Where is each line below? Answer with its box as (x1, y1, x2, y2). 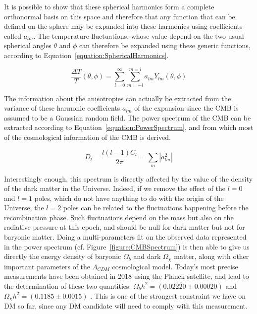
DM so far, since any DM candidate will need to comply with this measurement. (4, 300, 248, 311)
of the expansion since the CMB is (134, 103, 239, 113)
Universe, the (4, 202, 44, 213)
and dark (133, 251, 161, 261)
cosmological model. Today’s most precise (112, 261, 238, 271)
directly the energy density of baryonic (4, 251, 121, 261)
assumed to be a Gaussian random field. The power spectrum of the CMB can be (4, 112, 251, 123)
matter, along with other (174, 251, 249, 261)
